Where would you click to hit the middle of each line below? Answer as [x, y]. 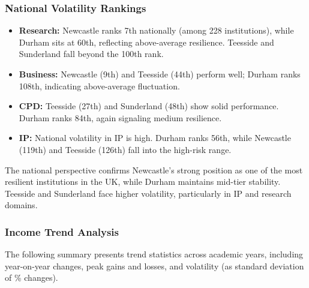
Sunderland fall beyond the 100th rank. [91, 54]
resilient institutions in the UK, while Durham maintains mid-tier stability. [143, 181]
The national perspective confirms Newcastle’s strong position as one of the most [154, 169]
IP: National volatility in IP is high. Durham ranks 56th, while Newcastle [155, 138]
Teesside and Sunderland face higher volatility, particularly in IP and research [148, 193]
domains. [21, 205]
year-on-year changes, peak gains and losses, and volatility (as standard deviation [154, 265]
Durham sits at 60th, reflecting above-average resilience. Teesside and [146, 42]
